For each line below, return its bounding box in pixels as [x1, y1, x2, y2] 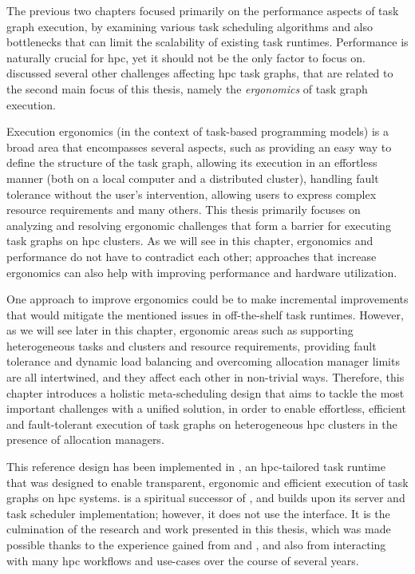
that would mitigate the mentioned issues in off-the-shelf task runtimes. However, [6, 306, 404, 323]
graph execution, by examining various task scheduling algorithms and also [6, 18, 373, 34]
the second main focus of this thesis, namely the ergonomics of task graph [6, 80, 368, 97]
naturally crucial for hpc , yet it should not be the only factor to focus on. [6, 49, 366, 65]
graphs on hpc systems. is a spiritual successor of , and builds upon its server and [6, 489, 405, 506]
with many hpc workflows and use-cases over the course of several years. [6, 552, 359, 568]
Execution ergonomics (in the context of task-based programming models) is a [6, 123, 389, 140]
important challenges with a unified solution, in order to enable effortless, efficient [6, 400, 406, 417]
